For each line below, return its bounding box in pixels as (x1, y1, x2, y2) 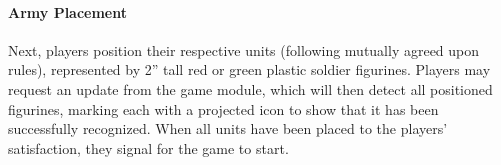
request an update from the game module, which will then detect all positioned (8, 78, 493, 99)
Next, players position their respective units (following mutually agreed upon (8, 39, 480, 60)
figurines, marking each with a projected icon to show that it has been (8, 98, 439, 119)
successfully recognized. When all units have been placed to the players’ (8, 118, 448, 139)
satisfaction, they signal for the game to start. (8, 137, 289, 158)
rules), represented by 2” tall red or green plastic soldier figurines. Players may (8, 59, 491, 80)
